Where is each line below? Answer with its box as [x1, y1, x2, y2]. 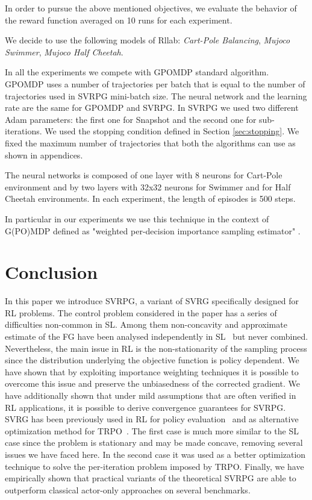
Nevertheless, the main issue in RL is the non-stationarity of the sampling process [5, 342, 307, 354]
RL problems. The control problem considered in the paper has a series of [5, 306, 277, 319]
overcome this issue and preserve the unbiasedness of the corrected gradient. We [5, 377, 300, 390]
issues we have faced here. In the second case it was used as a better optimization [5, 448, 306, 460]
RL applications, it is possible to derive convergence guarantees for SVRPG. [5, 401, 286, 413]
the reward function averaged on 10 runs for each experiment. [5, 13, 232, 26]
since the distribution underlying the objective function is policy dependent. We [5, 354, 299, 366]
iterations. [5, 125, 42, 137]
